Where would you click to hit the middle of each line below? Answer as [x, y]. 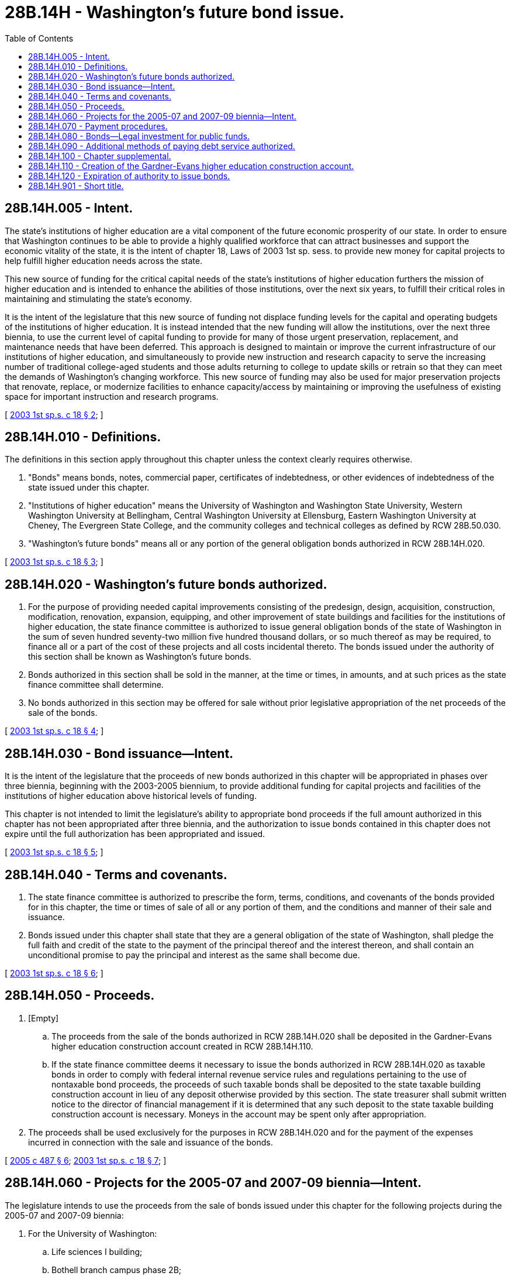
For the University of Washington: [93, 1233]
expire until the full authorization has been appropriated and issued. [135, 834]
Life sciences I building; [97, 1251]
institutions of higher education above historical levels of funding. [131, 796]
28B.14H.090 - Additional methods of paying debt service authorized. [162, 146]
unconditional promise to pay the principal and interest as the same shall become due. [194, 955]
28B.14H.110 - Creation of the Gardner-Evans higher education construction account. [191, 166]
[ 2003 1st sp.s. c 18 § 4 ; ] [54, 731]
